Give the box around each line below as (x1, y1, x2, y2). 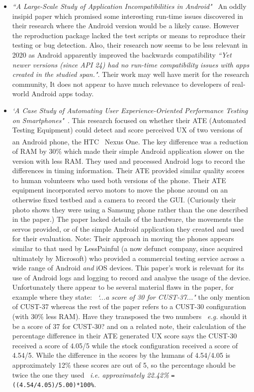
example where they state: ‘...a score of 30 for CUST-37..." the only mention (12, 291, 250, 302)
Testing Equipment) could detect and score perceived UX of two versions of (12, 125, 243, 135)
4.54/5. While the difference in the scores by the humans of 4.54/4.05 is (12, 350, 231, 360)
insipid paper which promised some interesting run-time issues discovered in (12, 10, 244, 21)
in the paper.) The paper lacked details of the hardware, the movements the (12, 214, 244, 224)
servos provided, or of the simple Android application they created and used (12, 223, 244, 234)
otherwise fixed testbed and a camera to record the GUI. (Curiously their (12, 194, 236, 204)
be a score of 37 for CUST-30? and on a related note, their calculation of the (12, 321, 246, 331)
